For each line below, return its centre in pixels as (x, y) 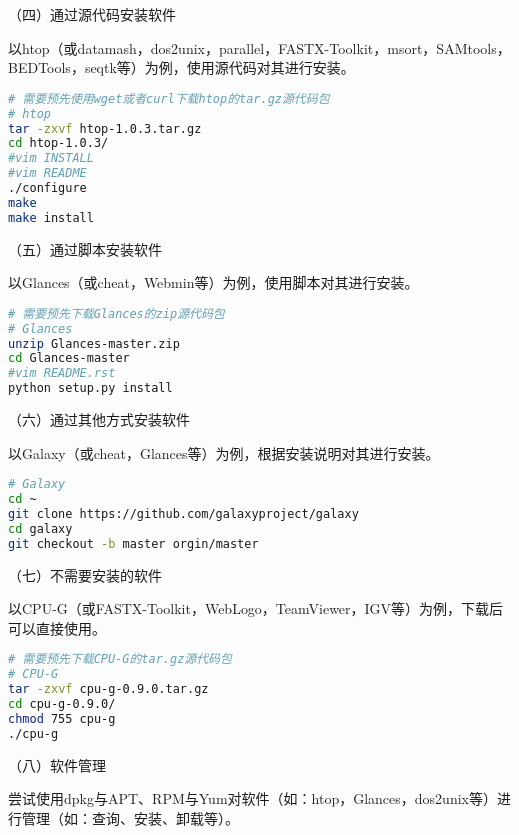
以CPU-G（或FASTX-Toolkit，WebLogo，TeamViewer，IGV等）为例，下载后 (256, 608)
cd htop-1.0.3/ (58, 143)
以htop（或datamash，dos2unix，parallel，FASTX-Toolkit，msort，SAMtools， (259, 47)
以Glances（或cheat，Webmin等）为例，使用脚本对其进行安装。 (213, 282)
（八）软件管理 (57, 764)
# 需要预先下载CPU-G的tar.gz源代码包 (120, 659)
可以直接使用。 (57, 627)
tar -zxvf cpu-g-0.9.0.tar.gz (108, 689)
